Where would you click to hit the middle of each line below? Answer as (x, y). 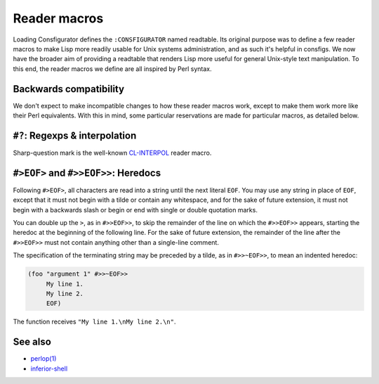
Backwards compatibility (69, 89)
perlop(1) (44, 359)
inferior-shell (49, 369)
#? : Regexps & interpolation (75, 135)
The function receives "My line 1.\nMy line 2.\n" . (94, 322)
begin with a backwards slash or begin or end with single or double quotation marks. (135, 210)
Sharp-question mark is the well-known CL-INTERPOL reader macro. (112, 153)
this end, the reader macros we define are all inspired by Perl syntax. (112, 69)
